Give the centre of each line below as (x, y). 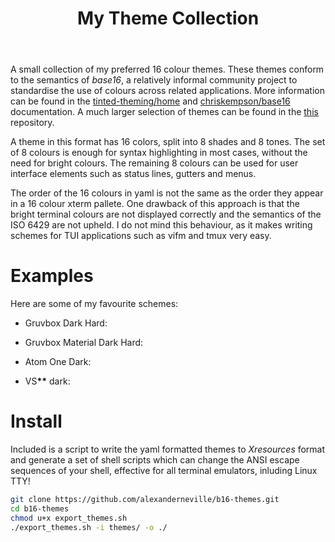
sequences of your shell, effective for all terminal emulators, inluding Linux (164, 471)
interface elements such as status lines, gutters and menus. (133, 174)
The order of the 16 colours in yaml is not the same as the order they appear (167, 193)
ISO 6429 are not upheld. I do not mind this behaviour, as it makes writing (161, 225)
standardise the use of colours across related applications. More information (168, 91)
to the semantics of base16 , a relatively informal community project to (154, 80)
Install (36, 421)
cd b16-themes (40, 508)
